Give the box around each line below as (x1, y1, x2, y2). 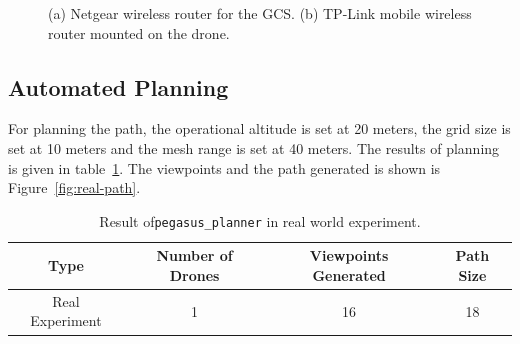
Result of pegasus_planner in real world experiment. (99, 210, 421, 231)
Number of (156, 245, 233, 266)
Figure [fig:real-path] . (8, 177, 141, 198)
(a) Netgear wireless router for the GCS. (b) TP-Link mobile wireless (48, 3, 472, 23)
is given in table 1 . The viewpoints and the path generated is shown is (8, 157, 441, 178)
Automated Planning (8, 71, 229, 102)
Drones (169, 265, 220, 286)
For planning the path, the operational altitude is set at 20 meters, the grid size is (8, 118, 511, 139)
